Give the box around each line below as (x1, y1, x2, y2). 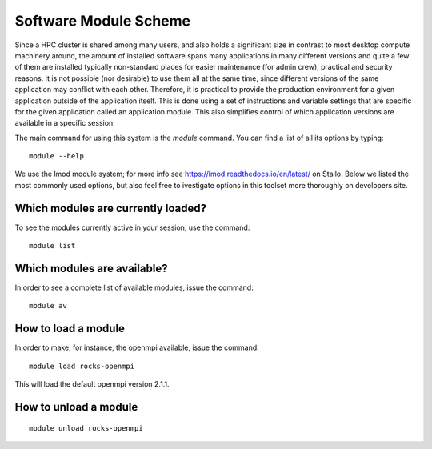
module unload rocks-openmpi (29, 423, 143, 432)
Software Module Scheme (14, 12, 191, 30)
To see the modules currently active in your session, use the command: (14, 222, 250, 232)
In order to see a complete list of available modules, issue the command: (14, 283, 254, 292)
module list (29, 241, 76, 251)
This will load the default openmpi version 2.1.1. (14, 379, 170, 389)
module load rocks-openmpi (29, 361, 135, 371)
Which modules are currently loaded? (14, 201, 207, 215)
